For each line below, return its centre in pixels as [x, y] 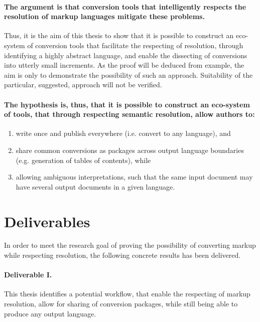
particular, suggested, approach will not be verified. [83, 85]
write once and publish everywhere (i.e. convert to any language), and [123, 133]
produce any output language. [50, 313]
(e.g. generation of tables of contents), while [83, 160]
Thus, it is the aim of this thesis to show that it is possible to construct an [119, 35]
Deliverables [47, 221]
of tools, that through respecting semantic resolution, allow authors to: [129, 114]
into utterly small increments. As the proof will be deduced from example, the [124, 65]
